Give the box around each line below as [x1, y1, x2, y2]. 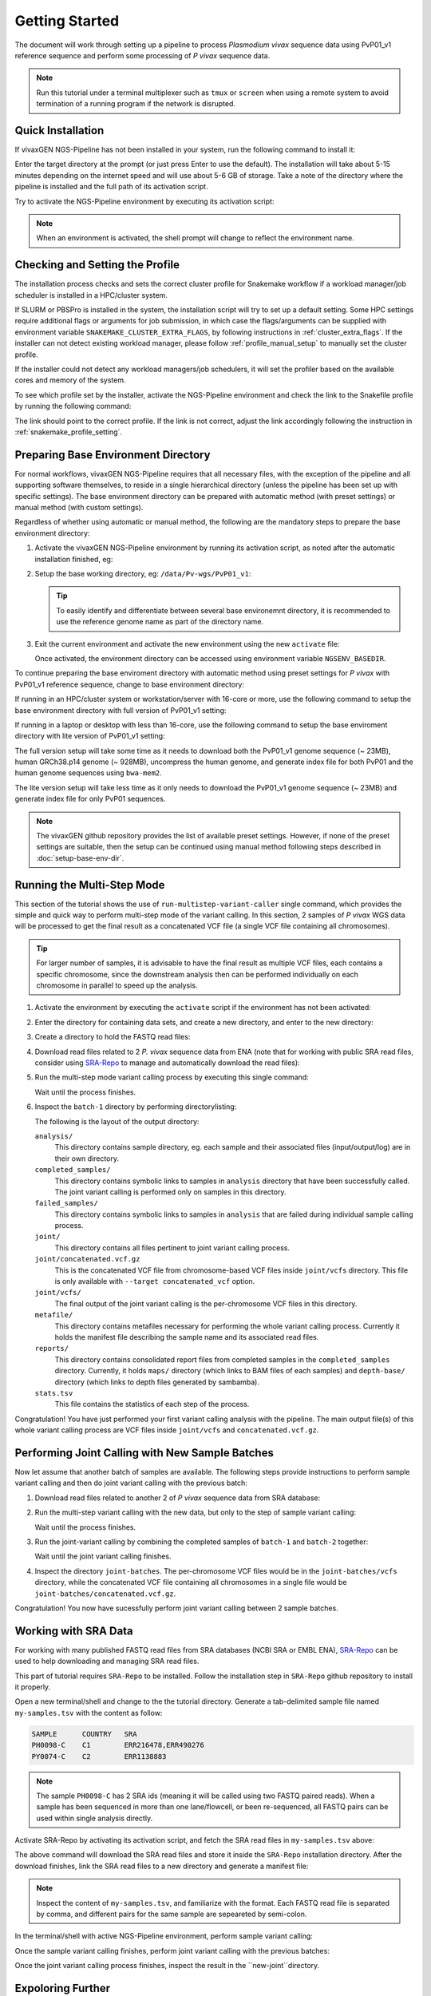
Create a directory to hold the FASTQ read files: [34, 1032, 191, 1042]
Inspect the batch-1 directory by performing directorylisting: [34, 1102, 237, 1111]
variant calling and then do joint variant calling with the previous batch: [14, 1478, 247, 1488]
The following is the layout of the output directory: [34, 1116, 200, 1126]
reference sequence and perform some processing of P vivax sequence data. [14, 50, 271, 60]
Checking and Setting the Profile [14, 258, 180, 271]
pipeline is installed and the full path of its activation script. [14, 182, 208, 192]
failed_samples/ [34, 1198, 99, 1208]
